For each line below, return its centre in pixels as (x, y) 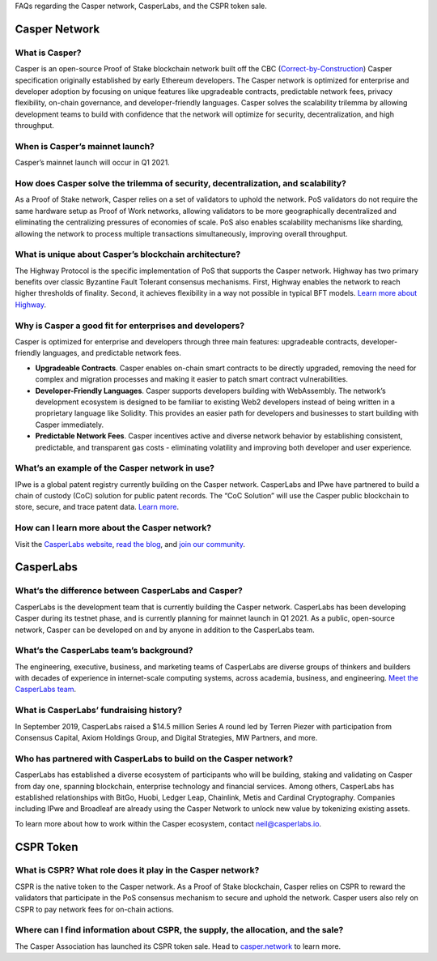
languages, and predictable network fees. (112, 353)
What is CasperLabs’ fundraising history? (99, 711)
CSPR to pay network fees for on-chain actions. (94, 909)
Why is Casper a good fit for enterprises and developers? (130, 326)
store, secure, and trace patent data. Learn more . (97, 507)
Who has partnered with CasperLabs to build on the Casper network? (154, 758)
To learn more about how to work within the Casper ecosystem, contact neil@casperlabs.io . (168, 823)
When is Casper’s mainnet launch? (85, 146)
